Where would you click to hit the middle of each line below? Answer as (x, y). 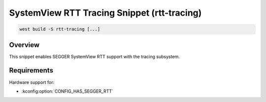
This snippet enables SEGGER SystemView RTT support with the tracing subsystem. (94, 56)
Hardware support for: (32, 82)
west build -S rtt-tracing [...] (60, 29)
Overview (24, 45)
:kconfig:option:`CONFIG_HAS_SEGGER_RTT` (67, 91)
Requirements (31, 70)
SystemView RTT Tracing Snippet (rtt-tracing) (105, 13)
